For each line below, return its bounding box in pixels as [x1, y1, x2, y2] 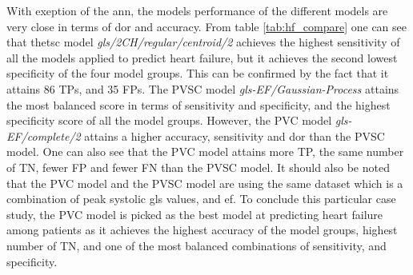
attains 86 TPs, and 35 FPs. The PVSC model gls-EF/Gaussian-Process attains [6, 80, 399, 97]
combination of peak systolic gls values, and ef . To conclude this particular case [6, 190, 396, 207]
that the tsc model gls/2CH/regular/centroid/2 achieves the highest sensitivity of [6, 34, 400, 50]
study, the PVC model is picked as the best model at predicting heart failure [6, 205, 383, 222]
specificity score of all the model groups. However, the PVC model [6, 112, 332, 129]
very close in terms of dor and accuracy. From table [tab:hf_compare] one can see [6, 18, 407, 34]
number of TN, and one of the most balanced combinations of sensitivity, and [6, 237, 387, 253]
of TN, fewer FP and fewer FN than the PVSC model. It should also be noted [6, 158, 390, 175]
